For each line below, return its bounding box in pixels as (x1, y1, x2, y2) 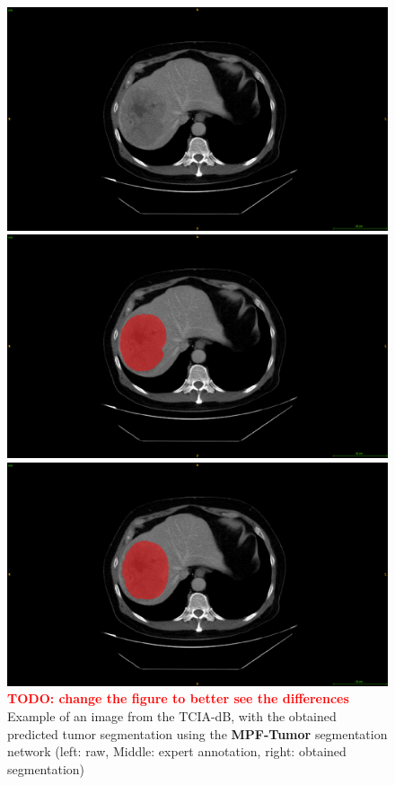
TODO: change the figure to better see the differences (7, 689, 349, 708)
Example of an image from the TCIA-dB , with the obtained (7, 706, 337, 725)
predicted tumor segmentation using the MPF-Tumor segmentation (7, 724, 388, 743)
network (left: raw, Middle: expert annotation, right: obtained (7, 742, 347, 761)
